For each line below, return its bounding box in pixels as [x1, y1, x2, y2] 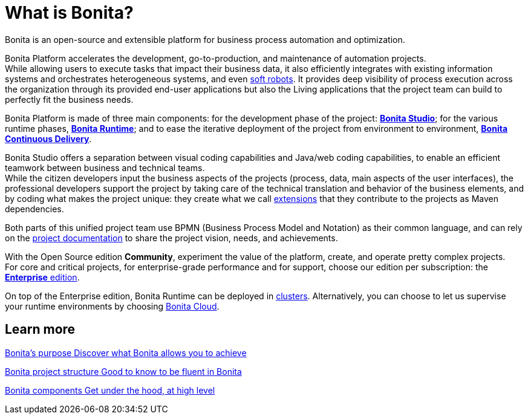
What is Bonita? [5, 2, 134, 23]
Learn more [5, 322, 76, 337]
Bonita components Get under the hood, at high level [5, 385, 215, 395]
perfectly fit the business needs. [5, 94, 134, 105]
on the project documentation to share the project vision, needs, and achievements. [5, 232, 338, 243]
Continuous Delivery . [5, 133, 92, 144]
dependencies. [5, 203, 64, 214]
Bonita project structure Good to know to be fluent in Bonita [5, 366, 242, 377]
